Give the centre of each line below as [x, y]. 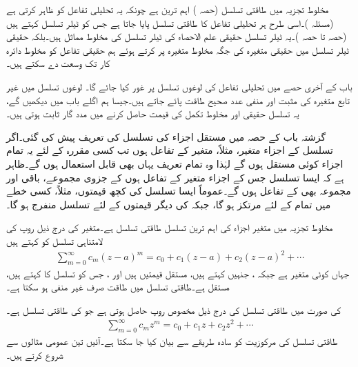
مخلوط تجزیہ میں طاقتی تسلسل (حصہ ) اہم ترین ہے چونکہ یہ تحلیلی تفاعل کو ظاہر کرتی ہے [168, 9]
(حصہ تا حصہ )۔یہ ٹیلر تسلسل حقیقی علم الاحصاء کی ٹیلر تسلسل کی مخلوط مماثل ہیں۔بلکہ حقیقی [177, 36]
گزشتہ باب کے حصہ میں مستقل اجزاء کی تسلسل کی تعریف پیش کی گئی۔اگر [166, 136]
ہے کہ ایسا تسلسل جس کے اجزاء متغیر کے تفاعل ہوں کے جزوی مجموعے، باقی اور [175, 177]
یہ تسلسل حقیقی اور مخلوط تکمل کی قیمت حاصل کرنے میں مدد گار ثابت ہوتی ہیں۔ [153, 113]
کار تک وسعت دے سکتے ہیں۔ [58, 63]
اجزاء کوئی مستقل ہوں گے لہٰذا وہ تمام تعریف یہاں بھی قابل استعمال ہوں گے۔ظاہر [175, 163]
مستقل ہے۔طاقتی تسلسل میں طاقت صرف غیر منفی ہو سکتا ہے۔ [118, 287]
